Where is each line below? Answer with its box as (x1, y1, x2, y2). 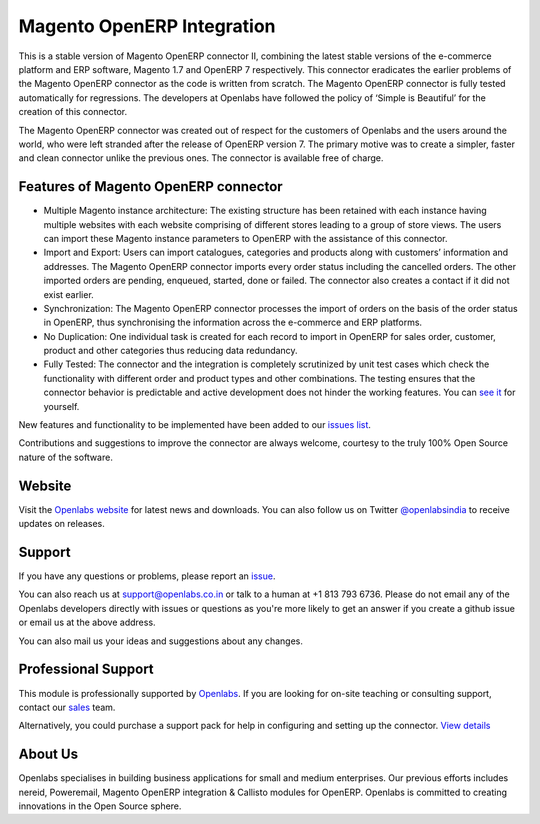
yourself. (43, 400, 80, 412)
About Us (18, 746, 79, 763)
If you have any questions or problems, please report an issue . (18, 570, 276, 582)
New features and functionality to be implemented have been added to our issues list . (18, 419, 372, 431)
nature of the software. (18, 451, 114, 463)
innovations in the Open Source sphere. (18, 800, 182, 812)
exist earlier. (43, 288, 94, 300)
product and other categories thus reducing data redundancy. (43, 345, 299, 357)
